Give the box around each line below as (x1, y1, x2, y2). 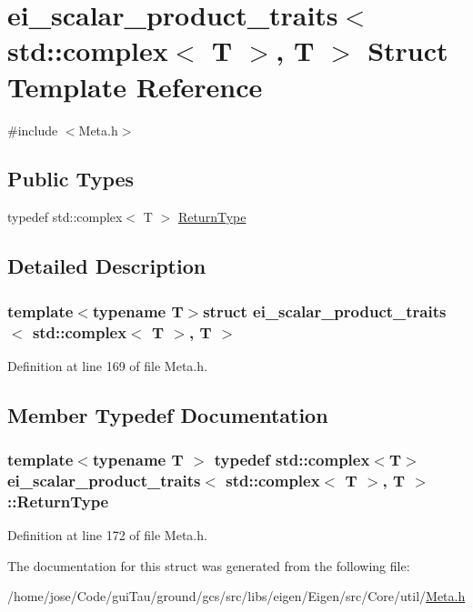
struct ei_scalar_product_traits (203, 299, 447, 322)
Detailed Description (7, 252, 206, 280)
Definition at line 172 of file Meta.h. (7, 526, 207, 545)
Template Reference (7, 67, 263, 105)
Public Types (7, 165, 135, 193)
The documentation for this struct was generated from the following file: (7, 556, 410, 575)
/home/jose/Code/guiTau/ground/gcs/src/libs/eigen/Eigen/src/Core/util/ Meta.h (7, 587, 466, 606)
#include (7, 120, 58, 139)
